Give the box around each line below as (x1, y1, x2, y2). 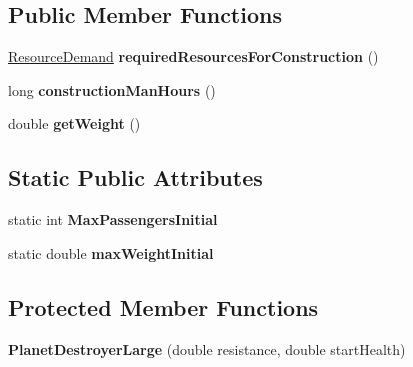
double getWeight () (8, 113, 141, 134)
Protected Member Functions (8, 291, 319, 322)
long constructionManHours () (8, 79, 216, 100)
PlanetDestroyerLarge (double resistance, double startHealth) (8, 338, 406, 359)
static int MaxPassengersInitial (8, 209, 218, 230)
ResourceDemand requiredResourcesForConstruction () (8, 46, 379, 67)
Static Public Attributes (8, 162, 263, 193)
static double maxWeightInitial (8, 242, 214, 263)
